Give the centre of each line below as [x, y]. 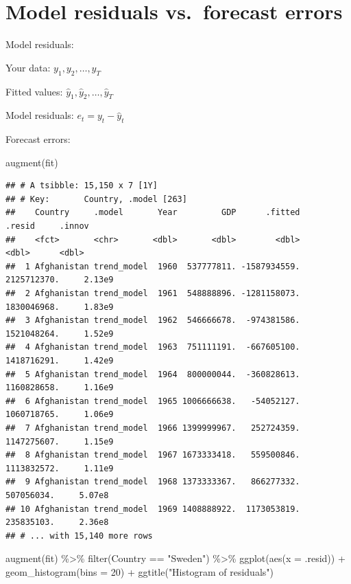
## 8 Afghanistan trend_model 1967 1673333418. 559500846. [153, 455]
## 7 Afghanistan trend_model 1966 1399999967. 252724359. [153, 428]
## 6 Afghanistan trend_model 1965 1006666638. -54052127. [153, 401]
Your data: [28, 67]
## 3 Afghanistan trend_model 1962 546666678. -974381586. [153, 321]
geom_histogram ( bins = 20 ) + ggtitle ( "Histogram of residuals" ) [140, 571]
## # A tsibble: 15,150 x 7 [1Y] [82, 186]
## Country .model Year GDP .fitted [153, 213]
